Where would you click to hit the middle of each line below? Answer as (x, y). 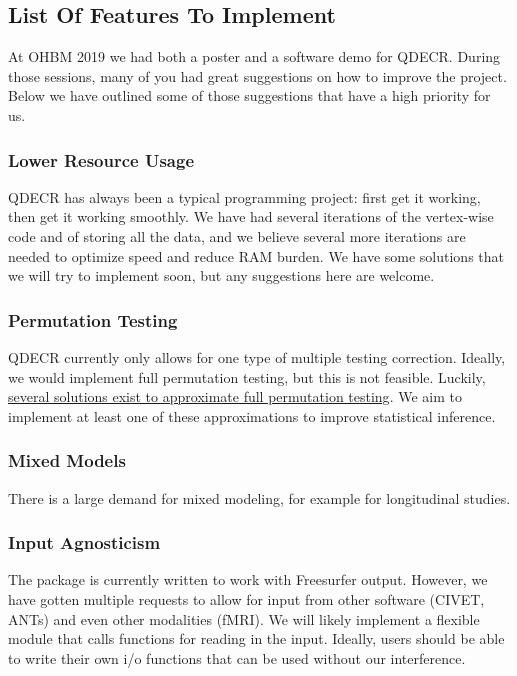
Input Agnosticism (84, 542)
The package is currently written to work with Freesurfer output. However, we (248, 579)
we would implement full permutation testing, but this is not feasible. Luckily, (247, 376)
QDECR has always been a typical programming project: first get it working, (244, 196)
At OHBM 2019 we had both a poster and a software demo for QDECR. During (254, 56)
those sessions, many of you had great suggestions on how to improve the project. (257, 75)
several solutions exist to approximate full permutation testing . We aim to (235, 396)
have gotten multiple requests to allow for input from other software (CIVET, (246, 598)
